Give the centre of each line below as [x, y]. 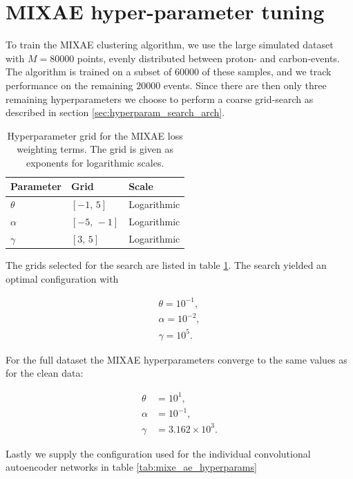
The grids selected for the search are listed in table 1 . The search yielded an [166, 265]
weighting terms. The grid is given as [95, 149]
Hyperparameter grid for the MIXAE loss [95, 135]
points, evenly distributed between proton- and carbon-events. [208, 58]
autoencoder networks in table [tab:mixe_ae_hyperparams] [131, 467]
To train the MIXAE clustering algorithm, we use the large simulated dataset [170, 45]
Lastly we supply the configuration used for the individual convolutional [158, 453]
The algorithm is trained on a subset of [89, 72]
